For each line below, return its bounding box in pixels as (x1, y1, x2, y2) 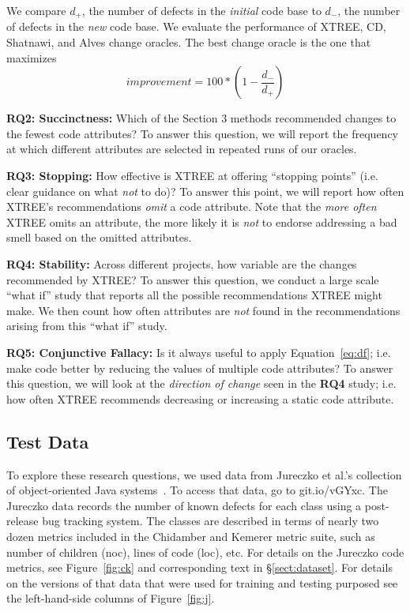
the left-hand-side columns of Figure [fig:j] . (6, 590, 215, 606)
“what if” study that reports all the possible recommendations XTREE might (6, 287, 382, 303)
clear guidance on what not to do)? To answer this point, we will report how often (6, 182, 404, 199)
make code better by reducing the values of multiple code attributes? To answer (6, 359, 393, 376)
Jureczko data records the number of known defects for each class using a (6, 497, 362, 513)
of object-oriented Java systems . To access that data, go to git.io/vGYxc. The (6, 482, 388, 498)
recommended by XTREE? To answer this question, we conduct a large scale (6, 271, 379, 287)
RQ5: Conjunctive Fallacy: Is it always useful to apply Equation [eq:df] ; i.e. (6, 344, 391, 360)
